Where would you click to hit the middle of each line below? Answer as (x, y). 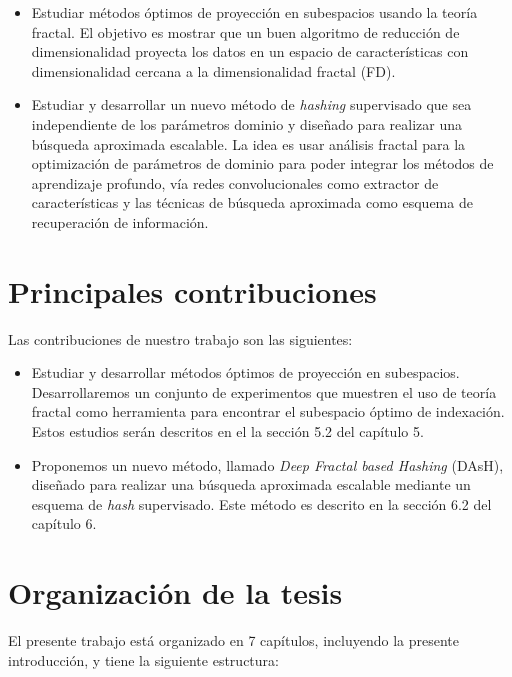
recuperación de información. (120, 221)
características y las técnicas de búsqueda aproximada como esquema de (252, 202)
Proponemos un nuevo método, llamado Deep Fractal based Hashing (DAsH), (267, 464)
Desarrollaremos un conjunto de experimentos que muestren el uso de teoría (264, 391)
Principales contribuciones (192, 290)
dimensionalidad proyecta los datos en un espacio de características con (250, 51)
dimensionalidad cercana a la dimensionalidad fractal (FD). (213, 70)
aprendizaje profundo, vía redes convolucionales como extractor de (235, 182)
